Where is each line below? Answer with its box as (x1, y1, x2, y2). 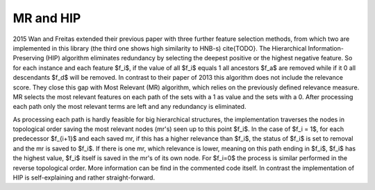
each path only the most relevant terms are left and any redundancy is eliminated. (12, 103, 247, 111)
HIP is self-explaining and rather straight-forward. (12, 173, 156, 182)
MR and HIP (12, 10, 81, 26)
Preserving (12, 54, 44, 62)
